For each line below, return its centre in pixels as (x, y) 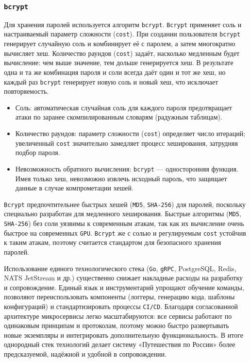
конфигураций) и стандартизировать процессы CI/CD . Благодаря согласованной (121, 306)
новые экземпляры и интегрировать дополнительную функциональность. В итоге (124, 335)
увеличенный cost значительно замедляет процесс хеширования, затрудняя (126, 143)
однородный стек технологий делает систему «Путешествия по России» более (120, 344)
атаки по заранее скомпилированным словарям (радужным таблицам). (119, 117)
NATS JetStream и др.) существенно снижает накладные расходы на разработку (124, 278)
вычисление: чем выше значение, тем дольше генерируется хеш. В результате (119, 62)
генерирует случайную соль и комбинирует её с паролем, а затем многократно (120, 43)
